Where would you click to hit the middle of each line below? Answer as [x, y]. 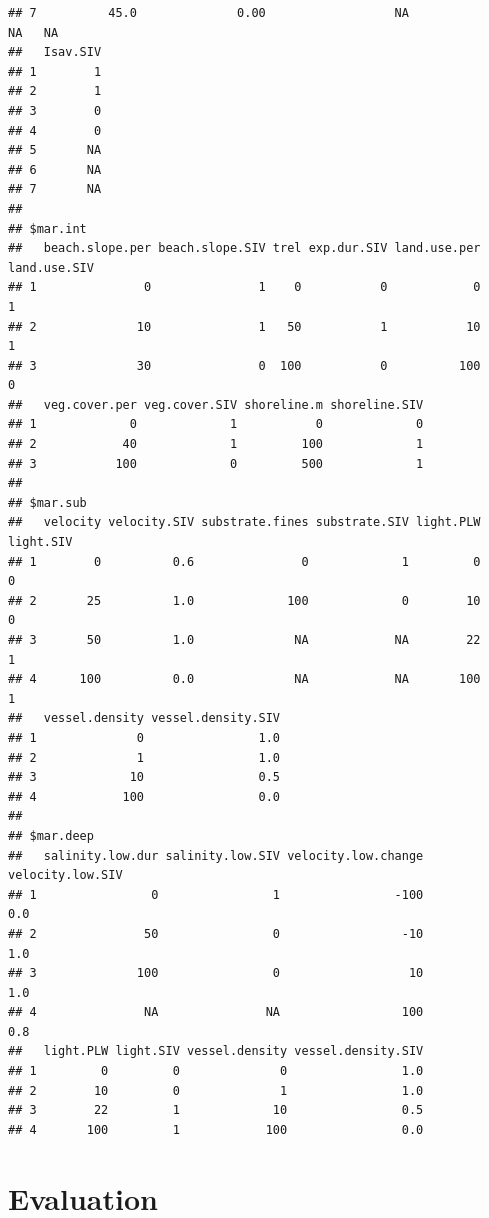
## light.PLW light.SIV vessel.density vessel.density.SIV [216, 1051]
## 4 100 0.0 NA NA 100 [244, 679]
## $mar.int [47, 228]
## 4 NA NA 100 [216, 1012]
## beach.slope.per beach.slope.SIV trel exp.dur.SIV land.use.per [244, 248]
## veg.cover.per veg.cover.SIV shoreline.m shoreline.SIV [216, 404]
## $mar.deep [51, 835]
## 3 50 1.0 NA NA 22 [244, 640]
